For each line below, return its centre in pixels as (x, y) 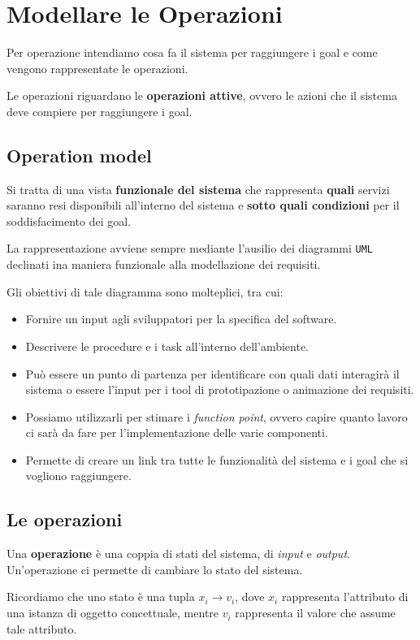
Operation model (79, 155)
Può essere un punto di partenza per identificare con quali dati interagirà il (212, 373)
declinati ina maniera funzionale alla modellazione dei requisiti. (164, 264)
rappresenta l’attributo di (345, 597)
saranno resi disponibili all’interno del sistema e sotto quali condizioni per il (203, 205)
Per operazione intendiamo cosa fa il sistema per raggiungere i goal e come (192, 52)
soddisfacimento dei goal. (69, 221)
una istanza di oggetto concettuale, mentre (113, 613)
